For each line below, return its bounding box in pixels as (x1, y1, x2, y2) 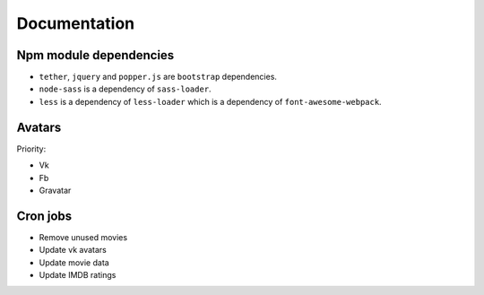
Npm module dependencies (16, 48, 175, 63)
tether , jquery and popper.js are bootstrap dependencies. (39, 72, 278, 82)
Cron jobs (16, 208, 73, 223)
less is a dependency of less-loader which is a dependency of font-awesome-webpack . (39, 96, 382, 107)
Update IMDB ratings (39, 270, 117, 280)
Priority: (16, 143, 47, 154)
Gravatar (39, 185, 72, 195)
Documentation (16, 13, 135, 33)
